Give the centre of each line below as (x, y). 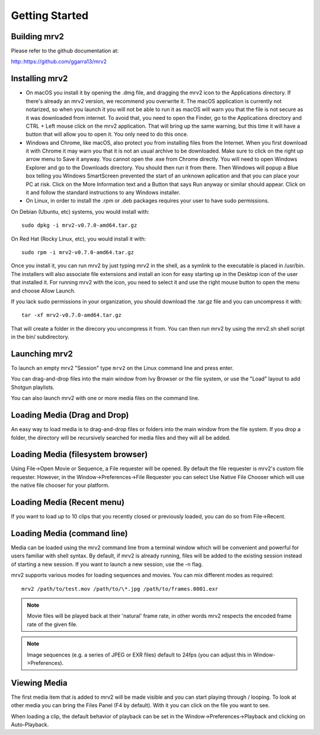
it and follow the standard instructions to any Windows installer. (103, 192)
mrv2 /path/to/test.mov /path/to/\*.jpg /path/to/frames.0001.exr (120, 589)
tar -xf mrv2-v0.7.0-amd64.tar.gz (71, 315)
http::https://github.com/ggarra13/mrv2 (59, 62)
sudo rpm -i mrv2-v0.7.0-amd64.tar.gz (78, 252)
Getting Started (50, 15)
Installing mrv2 (39, 79)
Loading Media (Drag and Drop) (70, 415)
